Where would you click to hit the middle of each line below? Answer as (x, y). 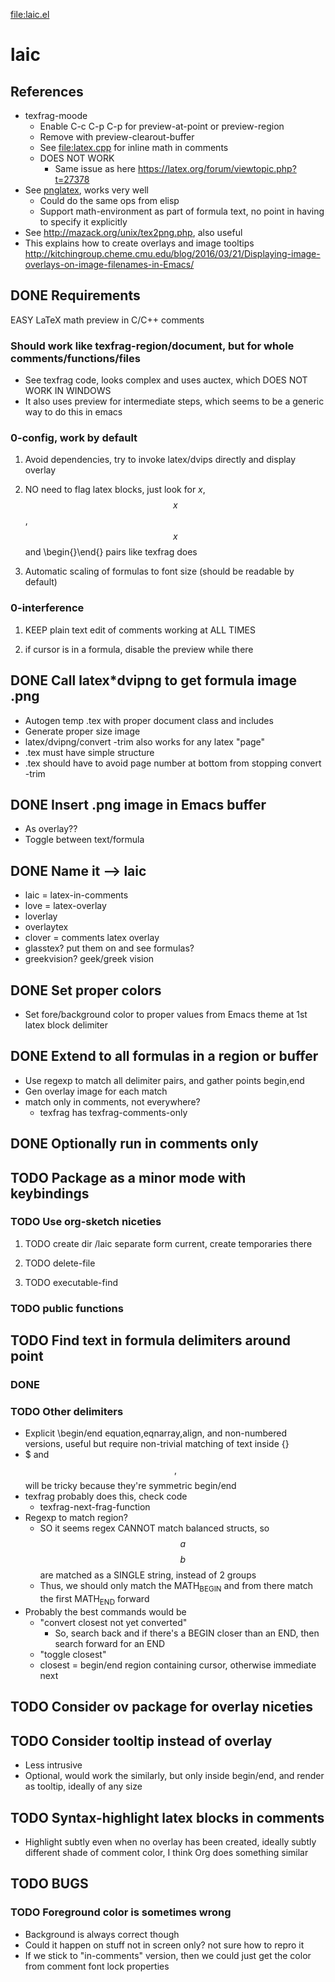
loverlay (41, 916)
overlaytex (46, 927)
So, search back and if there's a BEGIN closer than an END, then (187, 1633)
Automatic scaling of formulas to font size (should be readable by (159, 571)
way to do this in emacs (73, 412)
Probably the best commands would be (105, 1611)
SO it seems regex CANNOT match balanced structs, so (154, 1528)
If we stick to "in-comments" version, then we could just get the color (168, 1955)
